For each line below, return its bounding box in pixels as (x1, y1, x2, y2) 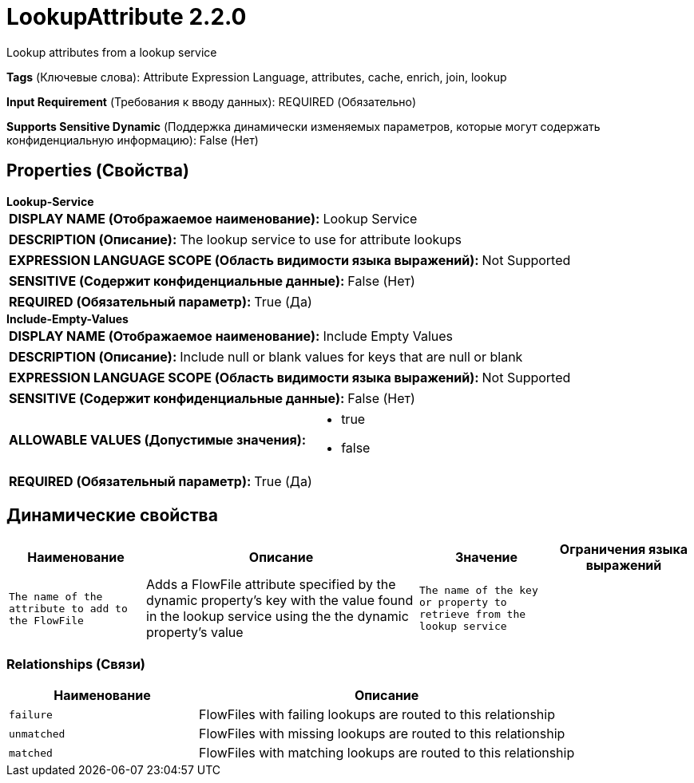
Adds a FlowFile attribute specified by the (146, 576, 396, 593)
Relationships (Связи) (6, 655, 145, 672)
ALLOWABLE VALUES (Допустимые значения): (9, 431, 307, 448)
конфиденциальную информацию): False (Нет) (6, 132, 259, 147)
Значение (454, 549, 518, 566)
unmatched (9, 727, 65, 740)
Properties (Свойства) (6, 160, 189, 181)
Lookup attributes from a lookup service (6, 45, 217, 59)
